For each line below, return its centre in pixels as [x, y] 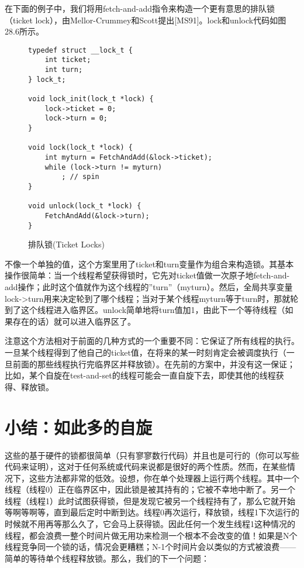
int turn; [64, 70]
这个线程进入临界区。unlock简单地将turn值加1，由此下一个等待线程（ [153, 310]
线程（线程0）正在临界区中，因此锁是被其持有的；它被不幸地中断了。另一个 [150, 489]
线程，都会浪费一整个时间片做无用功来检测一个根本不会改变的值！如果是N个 [151, 535]
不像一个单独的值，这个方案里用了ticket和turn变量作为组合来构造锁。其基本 [149, 264]
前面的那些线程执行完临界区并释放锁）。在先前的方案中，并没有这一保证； [154, 364]
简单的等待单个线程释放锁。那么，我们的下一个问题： [107, 558]
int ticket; [68, 60]
